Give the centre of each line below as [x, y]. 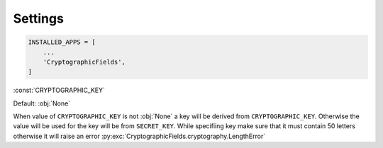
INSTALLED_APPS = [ [62, 42]
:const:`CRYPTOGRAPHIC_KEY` [59, 90]
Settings [38, 18]
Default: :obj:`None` [42, 103]
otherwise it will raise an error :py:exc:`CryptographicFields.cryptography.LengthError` [139, 136]
